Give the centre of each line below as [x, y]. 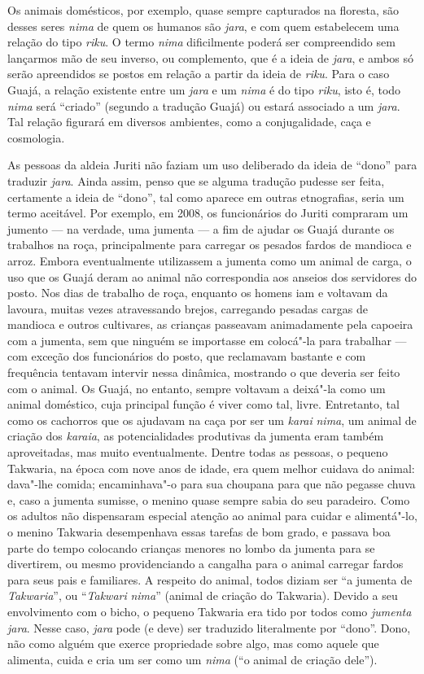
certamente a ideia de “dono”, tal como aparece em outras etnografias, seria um [206, 197]
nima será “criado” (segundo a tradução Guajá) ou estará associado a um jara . [204, 105]
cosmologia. [36, 137]
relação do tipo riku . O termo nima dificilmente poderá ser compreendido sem [201, 42]
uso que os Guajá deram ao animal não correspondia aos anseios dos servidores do [212, 276]
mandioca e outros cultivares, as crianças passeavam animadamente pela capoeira [210, 324]
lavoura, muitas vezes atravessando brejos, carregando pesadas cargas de [188, 308]
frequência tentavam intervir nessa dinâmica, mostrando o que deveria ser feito [204, 372]
